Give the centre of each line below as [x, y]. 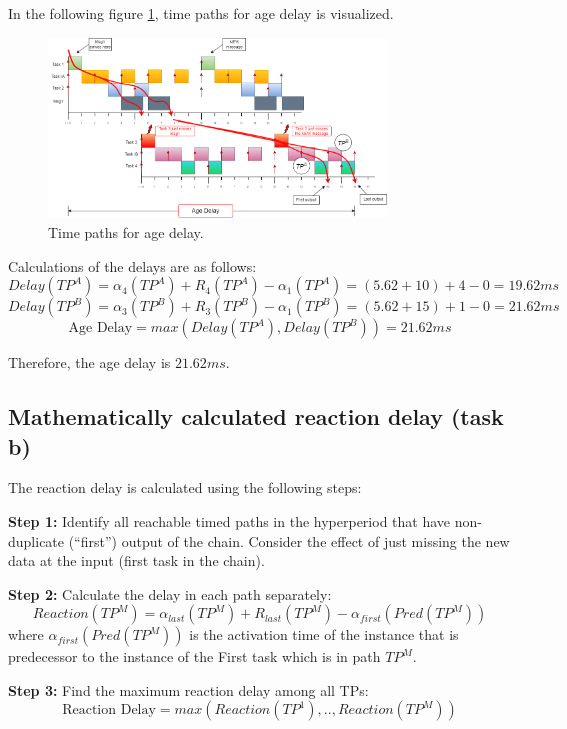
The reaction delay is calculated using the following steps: [185, 487]
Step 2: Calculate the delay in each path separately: [170, 593]
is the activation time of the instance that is [324, 634]
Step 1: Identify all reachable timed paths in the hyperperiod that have [229, 520]
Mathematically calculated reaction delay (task [256, 416]
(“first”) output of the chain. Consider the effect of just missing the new [289, 540]
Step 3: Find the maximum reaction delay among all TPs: [188, 689]
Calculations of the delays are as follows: [132, 265]
